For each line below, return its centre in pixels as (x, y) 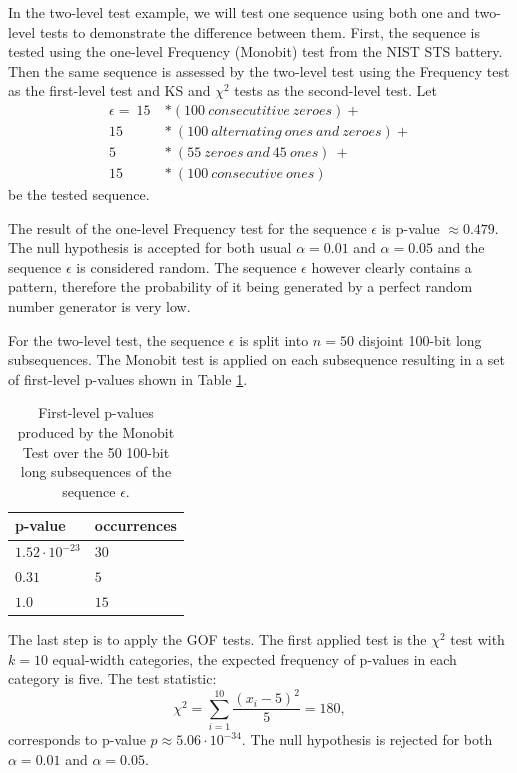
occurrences (135, 525)
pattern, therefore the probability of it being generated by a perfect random (240, 286)
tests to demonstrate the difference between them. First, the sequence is (260, 31)
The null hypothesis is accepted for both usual (150, 247)
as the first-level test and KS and (109, 90)
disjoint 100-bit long (420, 339)
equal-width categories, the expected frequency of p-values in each (254, 658)
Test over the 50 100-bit (96, 451)
